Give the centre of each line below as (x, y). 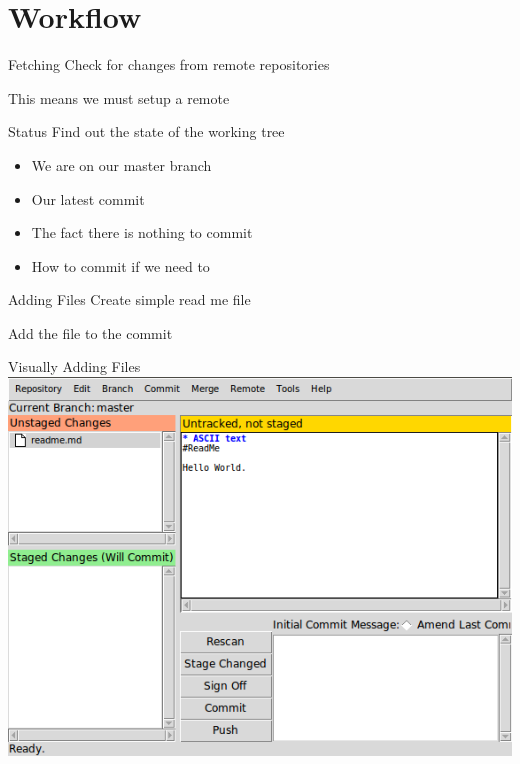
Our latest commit (88, 198)
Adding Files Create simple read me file (129, 299)
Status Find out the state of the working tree (146, 131)
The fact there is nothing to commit (142, 232)
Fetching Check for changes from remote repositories (169, 64)
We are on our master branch (121, 164)
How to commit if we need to (120, 265)
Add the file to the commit (90, 332)
